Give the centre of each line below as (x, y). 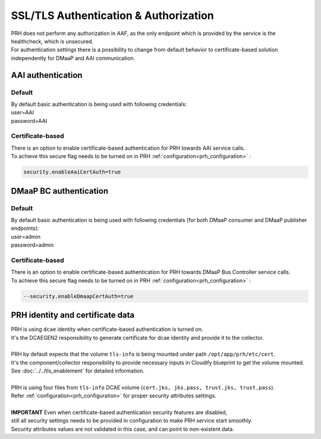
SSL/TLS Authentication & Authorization (112, 15)
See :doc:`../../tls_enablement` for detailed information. (78, 371)
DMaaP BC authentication (60, 191)
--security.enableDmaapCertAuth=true (78, 296)
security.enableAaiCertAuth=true (72, 172)
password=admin (32, 245)
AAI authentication (47, 75)
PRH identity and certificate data (73, 315)
